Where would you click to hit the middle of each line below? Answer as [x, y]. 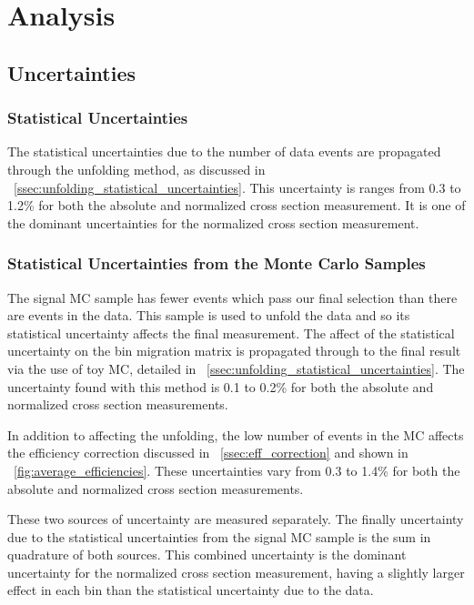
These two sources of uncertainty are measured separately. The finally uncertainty [236, 519]
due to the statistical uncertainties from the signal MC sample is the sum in [219, 536]
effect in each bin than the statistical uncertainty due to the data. [191, 590]
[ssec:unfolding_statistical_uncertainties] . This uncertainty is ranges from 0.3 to [237, 187]
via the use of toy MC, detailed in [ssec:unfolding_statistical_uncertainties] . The [236, 368]
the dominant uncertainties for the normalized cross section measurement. [213, 222]
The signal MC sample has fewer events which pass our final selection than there [232, 297]
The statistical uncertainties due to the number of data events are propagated [224, 151]
